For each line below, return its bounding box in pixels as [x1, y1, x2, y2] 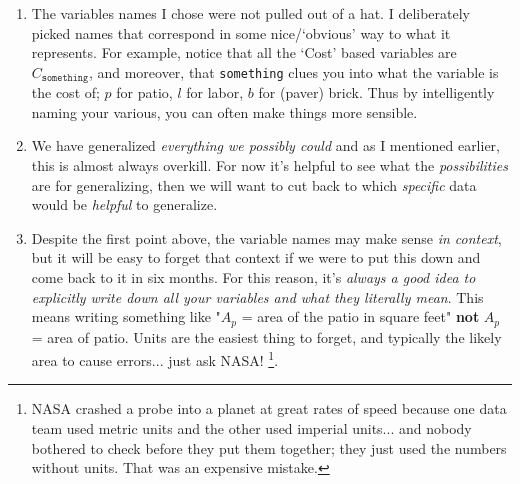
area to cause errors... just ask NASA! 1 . [31, 347, 279, 370]
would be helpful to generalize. [31, 194, 218, 215]
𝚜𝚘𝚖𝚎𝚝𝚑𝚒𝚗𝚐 [41, 73, 89, 84]
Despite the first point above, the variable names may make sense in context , [31, 227, 502, 248]
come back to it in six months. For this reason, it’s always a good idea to [31, 266, 476, 287]
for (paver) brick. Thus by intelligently [258, 82, 495, 103]
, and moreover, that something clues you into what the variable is [88, 61, 499, 82]
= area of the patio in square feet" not [241, 306, 480, 327]
